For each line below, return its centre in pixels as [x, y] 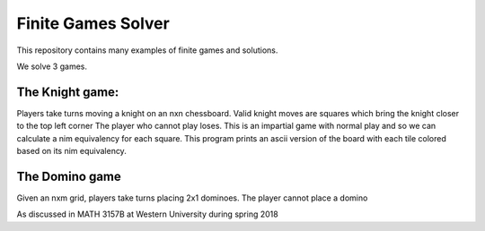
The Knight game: [68, 92]
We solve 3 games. [52, 66]
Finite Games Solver [93, 23]
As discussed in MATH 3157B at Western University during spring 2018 [147, 214]
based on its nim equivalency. [72, 151]
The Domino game [69, 176]
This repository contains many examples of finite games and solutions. [147, 50]
